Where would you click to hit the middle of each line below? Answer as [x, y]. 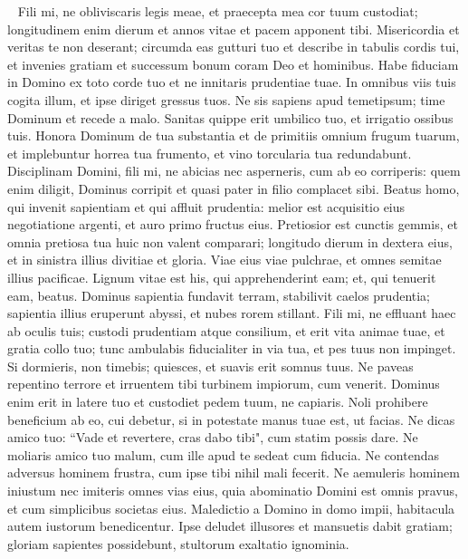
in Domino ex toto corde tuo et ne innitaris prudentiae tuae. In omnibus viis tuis [232, 82]
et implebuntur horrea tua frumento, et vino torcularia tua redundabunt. [210, 153]
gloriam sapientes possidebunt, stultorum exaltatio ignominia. [178, 543]
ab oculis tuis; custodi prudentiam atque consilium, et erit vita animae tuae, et [226, 330]
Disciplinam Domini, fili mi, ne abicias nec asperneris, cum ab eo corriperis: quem [234, 171]
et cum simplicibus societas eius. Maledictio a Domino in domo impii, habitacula [231, 508]
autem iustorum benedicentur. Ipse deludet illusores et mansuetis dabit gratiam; [230, 526]
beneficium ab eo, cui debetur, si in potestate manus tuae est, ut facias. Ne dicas [231, 419]
